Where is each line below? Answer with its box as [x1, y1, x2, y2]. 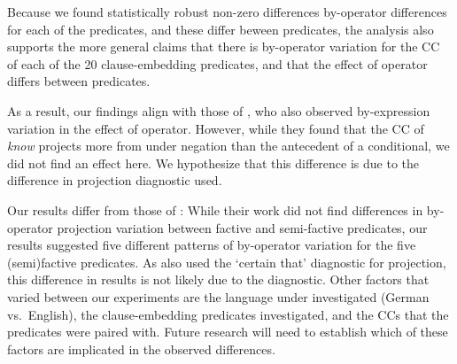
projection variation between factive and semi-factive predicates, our [57, 218, 428, 236]
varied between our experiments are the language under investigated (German [7, 287, 430, 306]
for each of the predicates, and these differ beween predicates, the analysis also [7, 19, 434, 38]
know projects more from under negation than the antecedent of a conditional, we [7, 136, 450, 155]
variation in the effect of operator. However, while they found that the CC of [7, 119, 424, 137]
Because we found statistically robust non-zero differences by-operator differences [7, 3, 447, 20]
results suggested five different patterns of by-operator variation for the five [7, 236, 416, 254]
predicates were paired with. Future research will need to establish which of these [7, 322, 448, 341]
